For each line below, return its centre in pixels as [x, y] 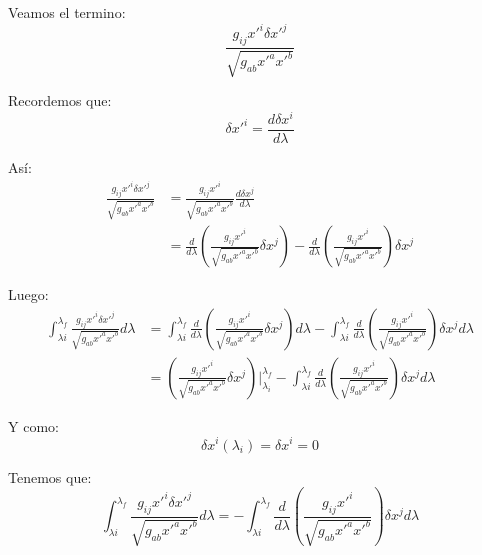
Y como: [33, 425]
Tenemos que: [50, 476]
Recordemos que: [60, 100]
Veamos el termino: [67, 12]
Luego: [28, 294]
